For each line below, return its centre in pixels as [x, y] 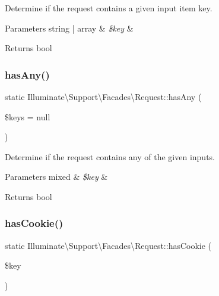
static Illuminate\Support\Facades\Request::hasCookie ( [108, 245]
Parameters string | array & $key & [69, 28]
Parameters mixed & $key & [56, 177]
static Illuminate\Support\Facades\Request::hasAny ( [103, 96]
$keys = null [28, 116]
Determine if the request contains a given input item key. [109, 8]
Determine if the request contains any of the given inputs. [110, 156]
